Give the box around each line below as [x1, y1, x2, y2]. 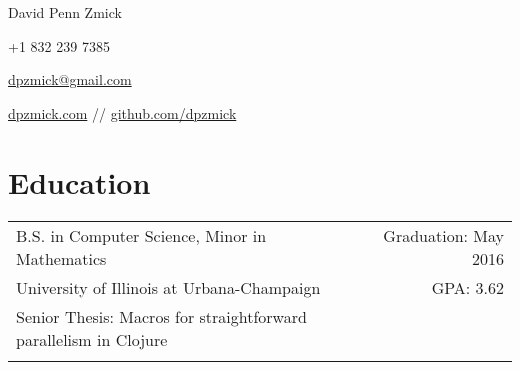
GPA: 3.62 [431, 275, 504, 299]
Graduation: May [383, 223, 504, 247]
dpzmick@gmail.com [8, 69, 132, 90]
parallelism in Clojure [16, 327, 168, 351]
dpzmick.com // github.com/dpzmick [8, 102, 237, 123]
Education [8, 161, 151, 202]
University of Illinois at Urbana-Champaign [16, 275, 321, 299]
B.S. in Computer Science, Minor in [16, 223, 267, 247]
